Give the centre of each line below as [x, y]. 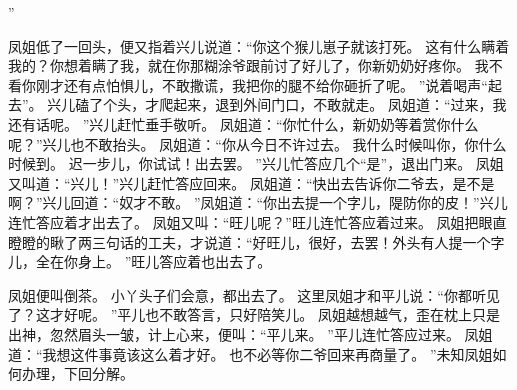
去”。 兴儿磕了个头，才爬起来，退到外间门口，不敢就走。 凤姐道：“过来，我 [257, 104]
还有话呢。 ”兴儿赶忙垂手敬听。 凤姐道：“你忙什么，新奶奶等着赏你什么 [243, 123]
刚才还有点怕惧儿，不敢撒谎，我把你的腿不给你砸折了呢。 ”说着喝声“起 [268, 84]
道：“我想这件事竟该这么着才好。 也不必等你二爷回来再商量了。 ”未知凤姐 [250, 353]
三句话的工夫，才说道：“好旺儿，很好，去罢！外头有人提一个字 [298, 241]
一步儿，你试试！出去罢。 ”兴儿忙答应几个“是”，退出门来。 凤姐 [293, 163]
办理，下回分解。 [77, 373]
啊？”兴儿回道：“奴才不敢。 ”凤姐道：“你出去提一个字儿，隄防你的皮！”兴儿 [258, 202]
